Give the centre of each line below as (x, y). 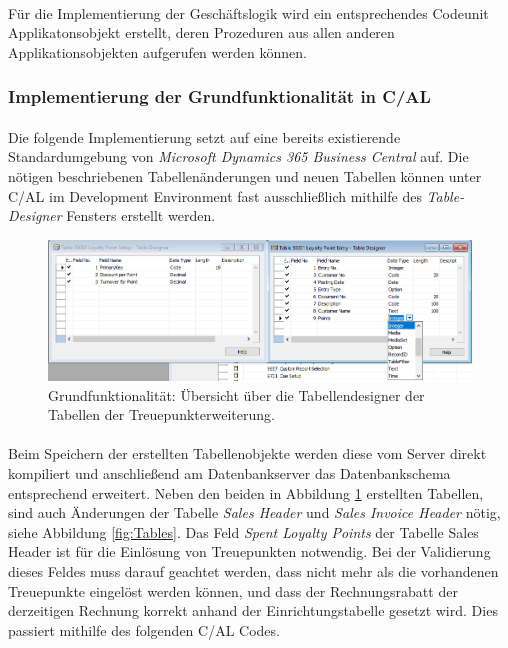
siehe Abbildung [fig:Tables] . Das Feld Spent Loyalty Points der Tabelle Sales (243, 531)
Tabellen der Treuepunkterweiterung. (161, 414)
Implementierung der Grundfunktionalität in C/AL (219, 96)
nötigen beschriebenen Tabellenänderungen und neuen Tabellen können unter (245, 176)
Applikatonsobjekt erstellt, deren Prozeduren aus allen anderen (201, 32)
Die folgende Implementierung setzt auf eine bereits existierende (204, 136)
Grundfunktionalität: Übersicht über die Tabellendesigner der (236, 394)
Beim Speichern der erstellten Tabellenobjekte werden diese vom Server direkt (247, 453)
